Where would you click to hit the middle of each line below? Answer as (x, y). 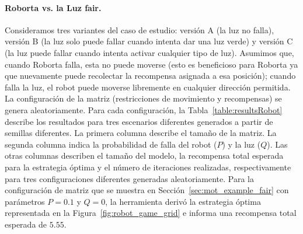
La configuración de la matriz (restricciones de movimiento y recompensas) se (143, 98)
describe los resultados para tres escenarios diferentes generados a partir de (139, 121)
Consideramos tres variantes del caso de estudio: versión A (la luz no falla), (140, 29)
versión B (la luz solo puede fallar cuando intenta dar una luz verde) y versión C (149, 41)
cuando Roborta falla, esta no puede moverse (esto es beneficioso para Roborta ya (151, 64)
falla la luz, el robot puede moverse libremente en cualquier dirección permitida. (148, 87)
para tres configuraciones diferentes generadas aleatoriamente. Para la (129, 178)
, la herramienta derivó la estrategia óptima (183, 201)
